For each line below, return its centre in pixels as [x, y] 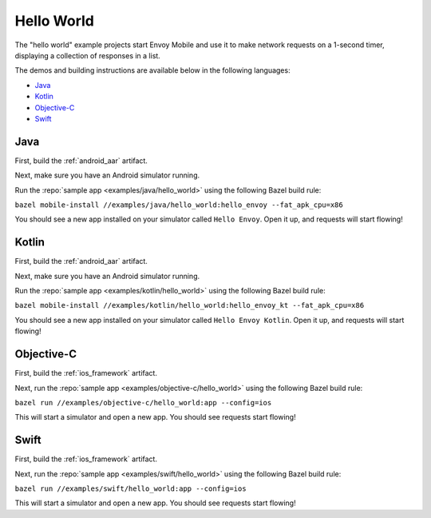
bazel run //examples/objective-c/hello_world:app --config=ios [143, 402]
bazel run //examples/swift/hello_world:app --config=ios [130, 488]
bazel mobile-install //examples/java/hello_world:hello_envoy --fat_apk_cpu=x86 [179, 205]
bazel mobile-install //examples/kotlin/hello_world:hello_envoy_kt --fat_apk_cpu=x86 [190, 305]
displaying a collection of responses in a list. [88, 55]
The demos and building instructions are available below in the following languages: [152, 70]
